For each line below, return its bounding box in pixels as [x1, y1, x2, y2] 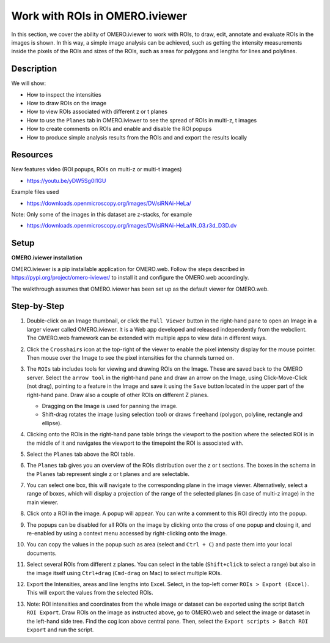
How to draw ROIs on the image [26, 100, 107, 107]
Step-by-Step [11, 301, 65, 311]
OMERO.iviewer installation [11, 254, 82, 261]
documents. [26, 549, 57, 557]
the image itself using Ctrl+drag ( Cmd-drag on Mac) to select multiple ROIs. [26, 569, 222, 576]
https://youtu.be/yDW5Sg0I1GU [26, 177, 106, 184]
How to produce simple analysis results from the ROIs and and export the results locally [26, 133, 248, 141]
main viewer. [26, 499, 59, 506]
